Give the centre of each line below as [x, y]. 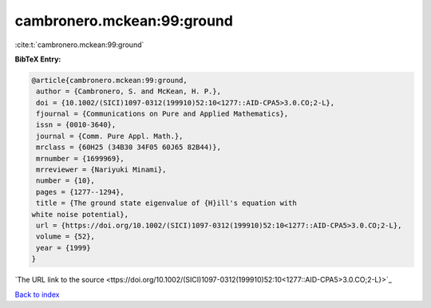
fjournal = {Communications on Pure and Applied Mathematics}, [162, 114]
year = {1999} [63, 248]
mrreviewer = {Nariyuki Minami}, [101, 170]
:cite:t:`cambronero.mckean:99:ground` [79, 45]
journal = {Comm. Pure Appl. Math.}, [110, 136]
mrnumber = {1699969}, [81, 158]
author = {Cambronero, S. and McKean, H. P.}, [129, 91]
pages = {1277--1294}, [81, 192]
